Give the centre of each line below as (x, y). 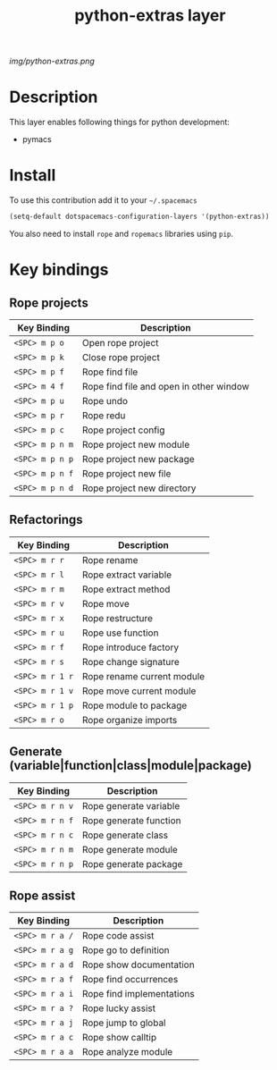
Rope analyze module (127, 1052)
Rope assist (42, 895)
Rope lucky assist (119, 1008)
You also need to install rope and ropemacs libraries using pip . (122, 233)
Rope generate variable (131, 805)
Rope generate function (131, 821)
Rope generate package (132, 864)
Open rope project (120, 342)
